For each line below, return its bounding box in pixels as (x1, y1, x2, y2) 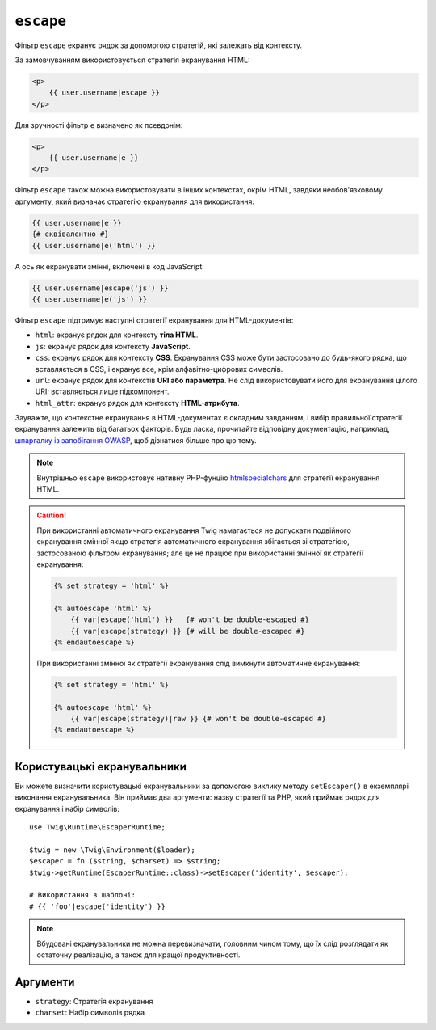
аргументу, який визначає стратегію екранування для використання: (15, 196, 254, 206)
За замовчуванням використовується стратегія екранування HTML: (15, 55, 250, 65)
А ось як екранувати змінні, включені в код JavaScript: (15, 261, 205, 271)
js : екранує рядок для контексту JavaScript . (35, 341, 191, 351)
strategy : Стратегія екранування (35, 996, 153, 1006)
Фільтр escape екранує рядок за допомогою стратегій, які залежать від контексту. (15, 40, 303, 50)
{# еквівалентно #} (31, 230, 109, 239)
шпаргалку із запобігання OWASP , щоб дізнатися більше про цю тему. (15, 435, 258, 445)
